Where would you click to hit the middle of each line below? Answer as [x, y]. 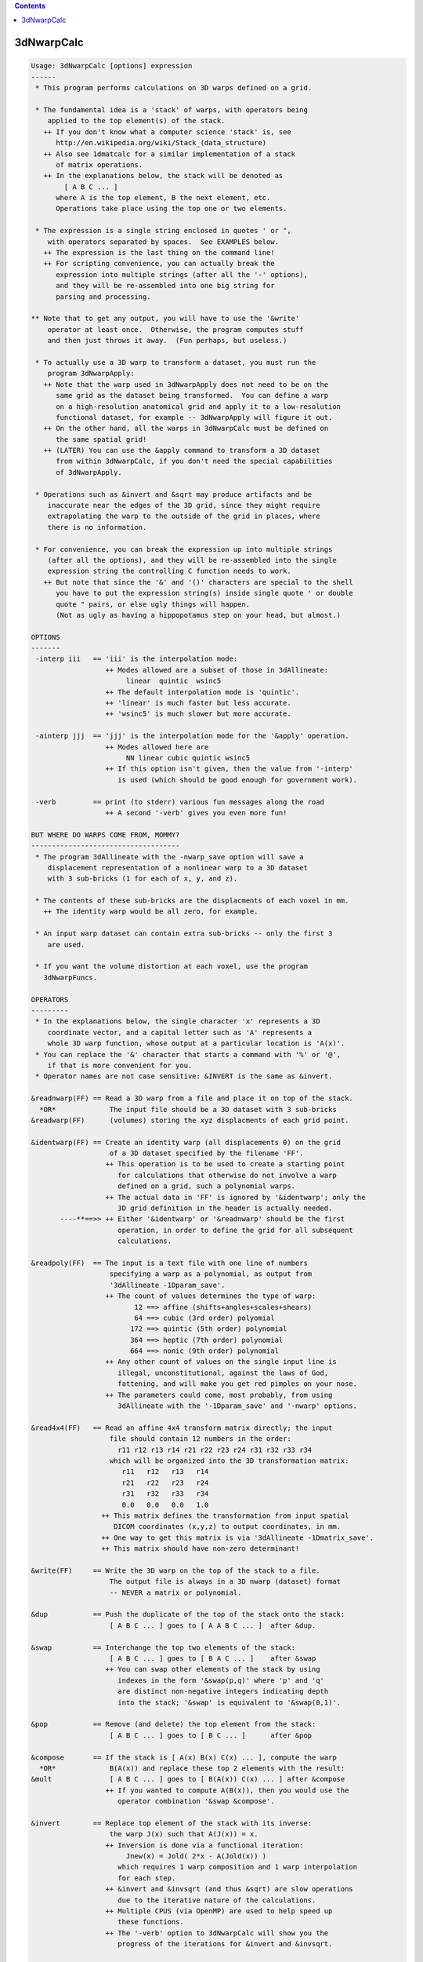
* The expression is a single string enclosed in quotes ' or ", [163, 231]
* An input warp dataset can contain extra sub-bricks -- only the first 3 [184, 934]
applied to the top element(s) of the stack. [136, 121]
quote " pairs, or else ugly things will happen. [153, 604]
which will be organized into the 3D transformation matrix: [229, 1461]
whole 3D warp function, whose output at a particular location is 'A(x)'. [196, 1043]
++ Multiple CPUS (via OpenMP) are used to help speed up [219, 1911]
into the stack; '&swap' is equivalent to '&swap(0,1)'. [229, 1702]
